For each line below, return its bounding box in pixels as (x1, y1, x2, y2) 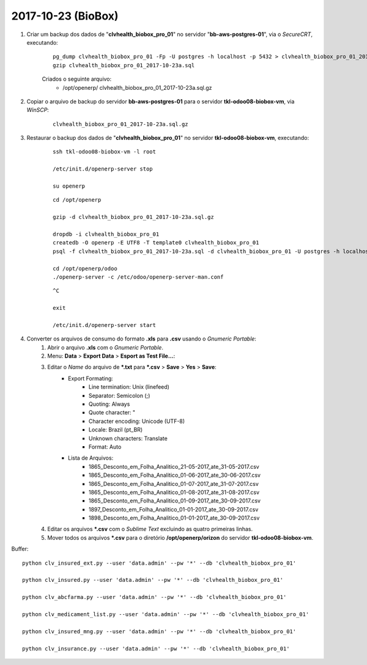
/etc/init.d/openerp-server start (53, 321, 156, 328)
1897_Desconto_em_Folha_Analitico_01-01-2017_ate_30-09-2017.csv (89, 505, 259, 513)
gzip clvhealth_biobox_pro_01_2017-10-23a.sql (53, 62, 195, 68)
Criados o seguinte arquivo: (42, 75, 112, 83)
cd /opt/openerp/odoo (53, 265, 117, 272)
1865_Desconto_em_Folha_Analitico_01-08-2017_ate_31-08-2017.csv (89, 488, 260, 496)
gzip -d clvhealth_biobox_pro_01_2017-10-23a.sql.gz (53, 214, 214, 221)
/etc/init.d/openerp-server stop (53, 166, 153, 172)
